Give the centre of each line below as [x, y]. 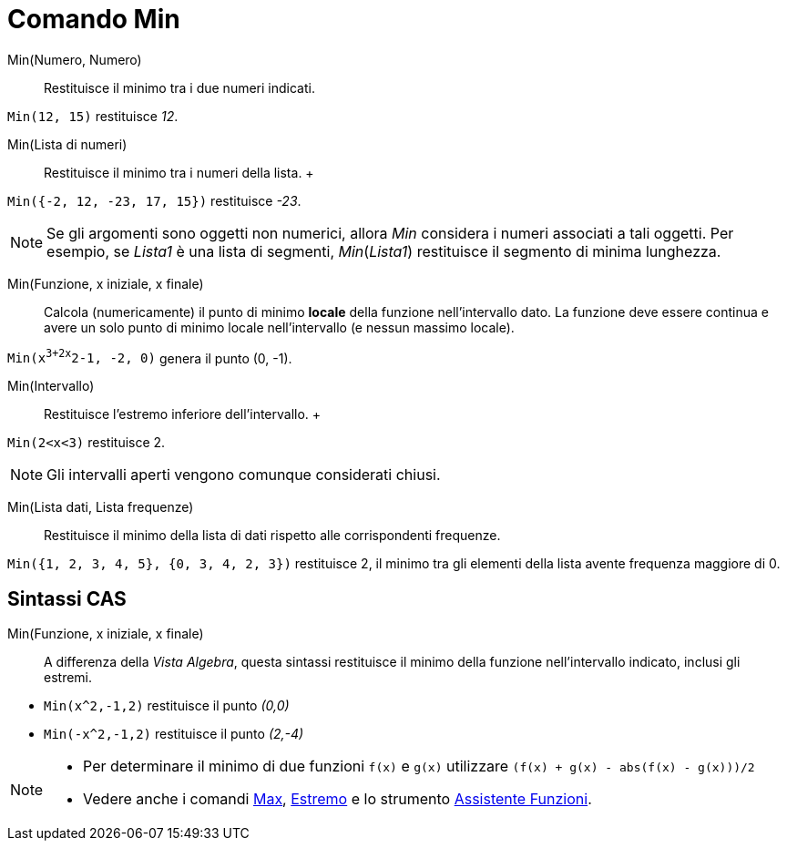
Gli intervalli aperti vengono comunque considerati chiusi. [244, 475]
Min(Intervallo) [51, 386]
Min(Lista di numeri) [67, 144]
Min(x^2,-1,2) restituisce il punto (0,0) [167, 706]
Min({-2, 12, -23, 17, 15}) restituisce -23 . [154, 200]
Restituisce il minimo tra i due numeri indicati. [179, 87]
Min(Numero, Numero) [75, 59]
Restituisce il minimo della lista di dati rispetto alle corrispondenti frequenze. [272, 536]
